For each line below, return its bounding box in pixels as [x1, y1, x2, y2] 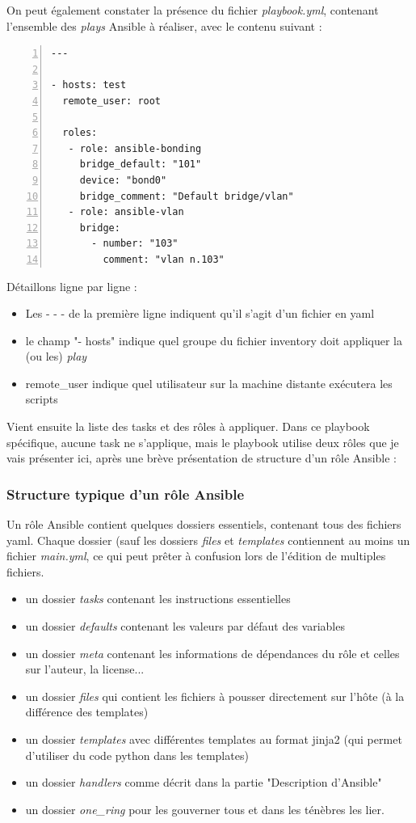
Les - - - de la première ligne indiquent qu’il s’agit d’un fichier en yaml [25, 305, 375, 322]
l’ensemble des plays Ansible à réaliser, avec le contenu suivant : [6, 17, 322, 34]
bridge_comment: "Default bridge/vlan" [79, 190, 294, 202]
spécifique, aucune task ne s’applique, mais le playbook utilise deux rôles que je [6, 433, 399, 450]
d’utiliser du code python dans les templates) [25, 746, 249, 763]
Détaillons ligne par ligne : [6, 277, 137, 294]
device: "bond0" [79, 174, 167, 186]
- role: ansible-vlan [68, 206, 184, 218]
